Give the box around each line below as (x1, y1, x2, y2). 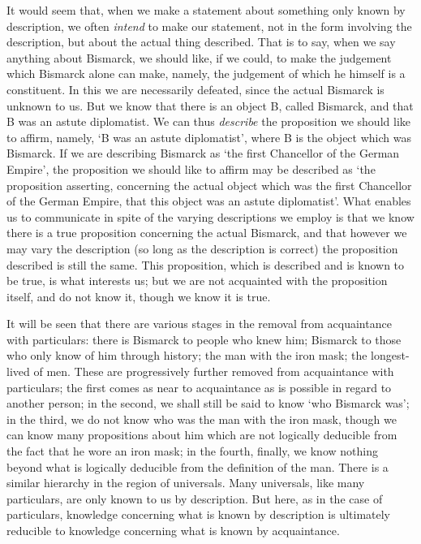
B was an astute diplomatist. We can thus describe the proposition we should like (6, 113, 410, 130)
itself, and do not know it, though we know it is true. (6, 287, 271, 304)
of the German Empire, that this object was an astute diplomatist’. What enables (6, 192, 411, 209)
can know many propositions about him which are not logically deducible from (6, 426, 397, 443)
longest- (371, 347, 410, 364)
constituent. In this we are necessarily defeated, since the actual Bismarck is (6, 80, 384, 97)
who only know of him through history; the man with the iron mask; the (6, 347, 367, 364)
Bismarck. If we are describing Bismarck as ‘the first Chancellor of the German (6, 145, 400, 162)
